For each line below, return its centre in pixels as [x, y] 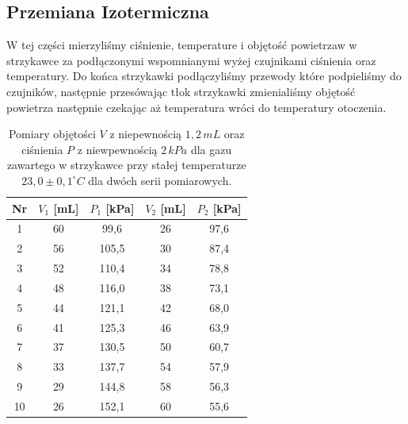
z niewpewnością [117, 149]
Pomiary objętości [52, 134]
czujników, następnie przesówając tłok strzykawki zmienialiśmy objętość [181, 91]
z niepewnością [146, 134]
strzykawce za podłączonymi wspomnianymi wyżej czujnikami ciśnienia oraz [191, 60]
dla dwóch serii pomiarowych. [160, 180]
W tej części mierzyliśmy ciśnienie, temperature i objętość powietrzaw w [182, 45]
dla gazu [211, 149]
